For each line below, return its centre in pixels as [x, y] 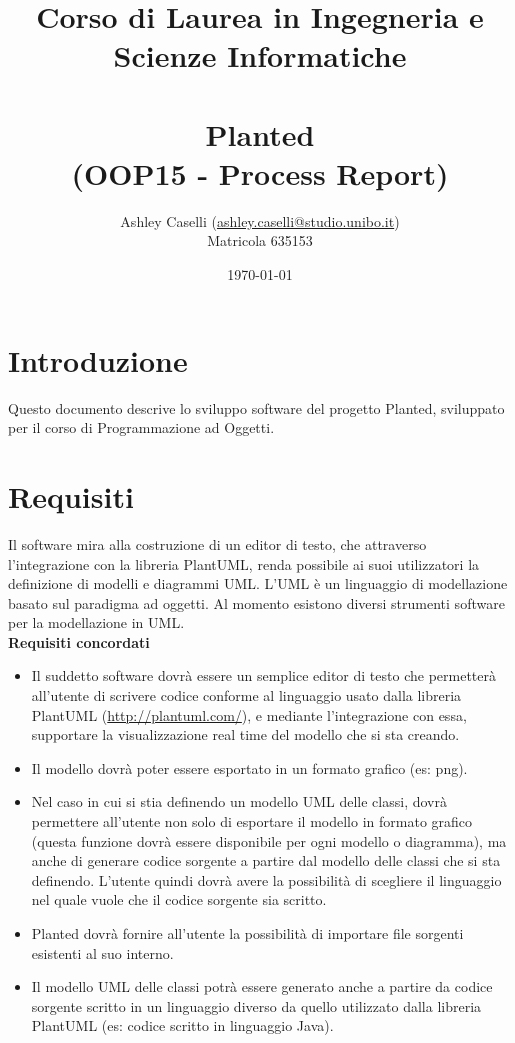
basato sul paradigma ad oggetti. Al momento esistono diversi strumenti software [256, 602]
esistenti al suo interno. [102, 952]
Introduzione [98, 359]
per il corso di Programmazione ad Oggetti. [141, 427]
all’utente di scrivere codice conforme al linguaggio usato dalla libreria [246, 695]
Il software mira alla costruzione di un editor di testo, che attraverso [217, 543]
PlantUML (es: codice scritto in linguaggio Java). [182, 1025]
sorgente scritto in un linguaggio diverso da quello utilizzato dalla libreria [256, 1005]
